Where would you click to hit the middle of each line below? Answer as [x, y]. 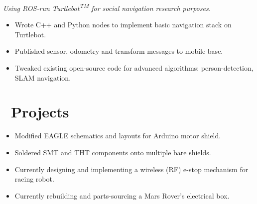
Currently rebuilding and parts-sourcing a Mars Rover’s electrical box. [122, 195]
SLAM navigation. [43, 77]
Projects [40, 112]
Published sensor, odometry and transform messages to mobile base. [119, 51]
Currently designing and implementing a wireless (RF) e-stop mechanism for [131, 169]
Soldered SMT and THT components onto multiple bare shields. [113, 152]
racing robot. [34, 179]
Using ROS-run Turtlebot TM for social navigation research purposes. [107, 7]
